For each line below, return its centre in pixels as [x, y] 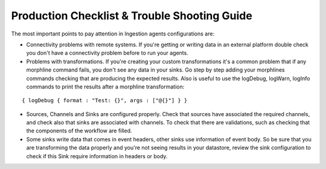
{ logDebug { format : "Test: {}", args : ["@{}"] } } [105, 100]
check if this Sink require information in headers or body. [97, 156]
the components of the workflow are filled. [79, 131]
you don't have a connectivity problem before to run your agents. [107, 53]
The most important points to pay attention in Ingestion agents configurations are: [113, 34]
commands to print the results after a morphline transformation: [105, 87]
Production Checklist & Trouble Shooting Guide [132, 16]
